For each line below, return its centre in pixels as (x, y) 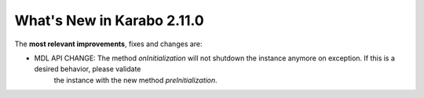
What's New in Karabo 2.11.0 (109, 20)
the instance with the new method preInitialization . (135, 80)
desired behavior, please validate (88, 69)
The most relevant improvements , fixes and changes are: (109, 44)
